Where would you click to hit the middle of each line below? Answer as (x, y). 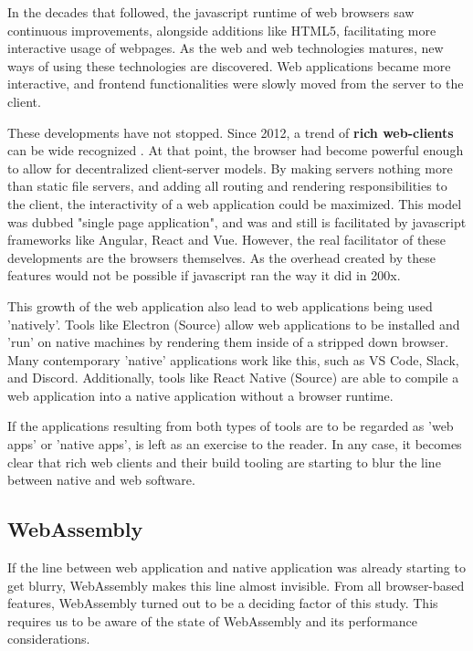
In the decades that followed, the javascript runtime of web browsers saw (211, 12)
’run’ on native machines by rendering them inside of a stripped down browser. (228, 342)
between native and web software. (101, 480)
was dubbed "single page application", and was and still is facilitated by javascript (237, 221)
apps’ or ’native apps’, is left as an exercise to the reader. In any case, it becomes (235, 444)
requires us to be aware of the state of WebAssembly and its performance (213, 620)
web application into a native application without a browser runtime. (200, 395)
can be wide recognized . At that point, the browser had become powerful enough (236, 150)
